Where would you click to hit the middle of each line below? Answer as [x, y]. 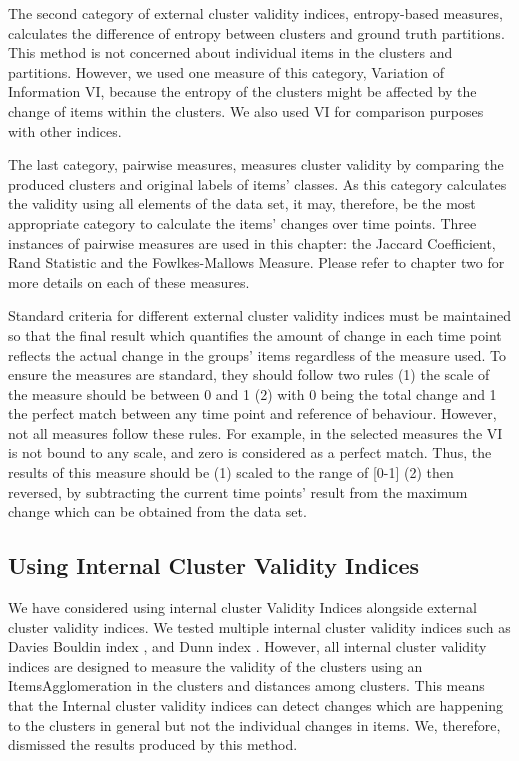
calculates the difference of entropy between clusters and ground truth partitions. [256, 32]
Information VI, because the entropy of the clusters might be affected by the [242, 91]
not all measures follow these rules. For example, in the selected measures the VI [255, 432]
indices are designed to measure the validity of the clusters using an [215, 665]
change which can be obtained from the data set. [157, 511]
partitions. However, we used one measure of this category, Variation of [226, 71]
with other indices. [65, 130]
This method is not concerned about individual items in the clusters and [230, 52]
